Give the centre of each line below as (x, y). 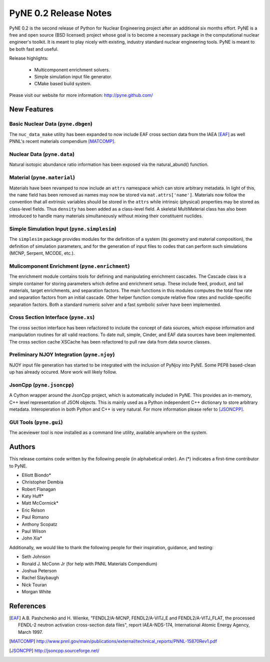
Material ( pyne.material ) (42, 178)
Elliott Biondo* (36, 475)
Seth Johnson (36, 557)
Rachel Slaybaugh (40, 578)
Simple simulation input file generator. (73, 76)
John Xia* (32, 538)
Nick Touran (34, 585)
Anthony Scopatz (39, 524)
